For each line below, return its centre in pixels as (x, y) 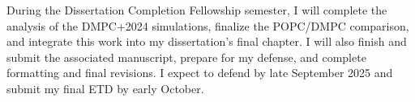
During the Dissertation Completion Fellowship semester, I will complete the (197, 10)
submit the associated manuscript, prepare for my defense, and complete (186, 57)
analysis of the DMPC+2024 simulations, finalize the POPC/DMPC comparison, (208, 25)
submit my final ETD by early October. (105, 88)
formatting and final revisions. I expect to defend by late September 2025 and (200, 73)
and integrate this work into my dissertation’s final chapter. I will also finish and (207, 41)
